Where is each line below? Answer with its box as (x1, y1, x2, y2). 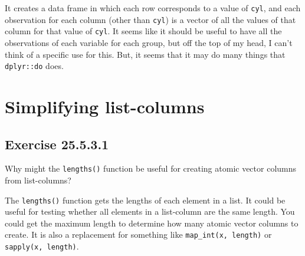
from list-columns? (5, 174, 71, 186)
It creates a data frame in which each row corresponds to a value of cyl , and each (5, 2, 301, 14)
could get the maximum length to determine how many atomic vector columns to (5, 216, 299, 229)
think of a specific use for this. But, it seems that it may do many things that (5, 48, 286, 60)
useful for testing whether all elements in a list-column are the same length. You (5, 205, 295, 218)
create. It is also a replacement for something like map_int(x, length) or (5, 228, 272, 241)
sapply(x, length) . (5, 240, 79, 252)
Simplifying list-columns (5, 94, 205, 118)
